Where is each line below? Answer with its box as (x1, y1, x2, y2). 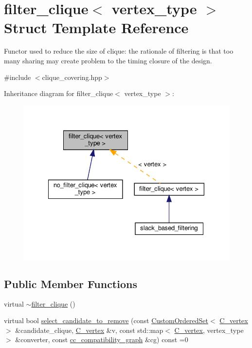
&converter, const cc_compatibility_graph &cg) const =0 (15, 334, 188, 345)
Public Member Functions (4, 276, 137, 291)
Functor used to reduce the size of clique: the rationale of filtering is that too (4, 46, 234, 56)
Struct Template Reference (4, 18, 189, 38)
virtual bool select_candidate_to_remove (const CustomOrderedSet (4, 315, 209, 326)
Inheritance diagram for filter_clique (4, 88, 113, 98)
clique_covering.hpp (42, 72, 102, 82)
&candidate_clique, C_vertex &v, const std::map (15, 325, 163, 335)
